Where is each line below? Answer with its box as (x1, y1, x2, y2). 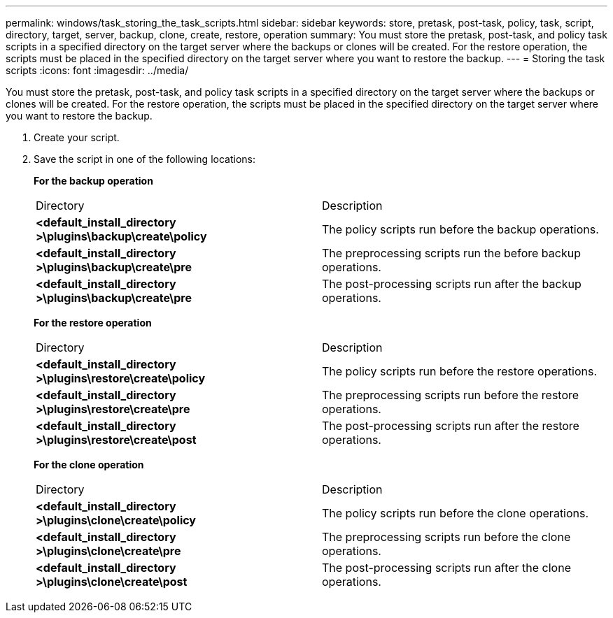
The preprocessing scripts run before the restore (322, 388, 579, 402)
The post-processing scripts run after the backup (322, 277, 582, 291)
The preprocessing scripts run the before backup (322, 246, 581, 260)
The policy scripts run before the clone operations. (322, 506, 589, 520)
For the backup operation (34, 175, 153, 187)
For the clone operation (34, 459, 144, 470)
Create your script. (34, 131, 120, 143)
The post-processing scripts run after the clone (322, 561, 571, 575)
